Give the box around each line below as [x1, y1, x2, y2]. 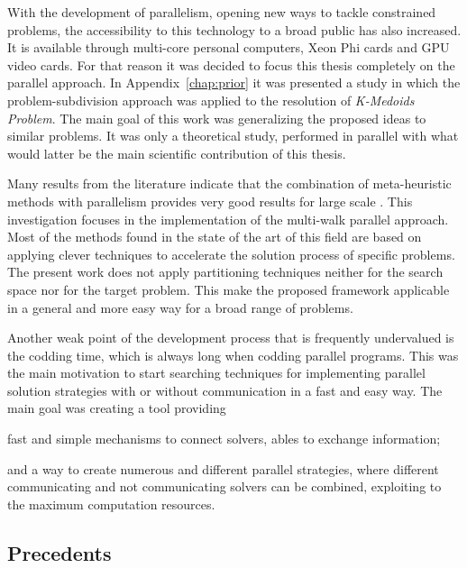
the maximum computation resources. [7, 494, 215, 513]
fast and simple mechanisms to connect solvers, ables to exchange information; [7, 429, 441, 448]
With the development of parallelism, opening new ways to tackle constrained [7, 3, 436, 21]
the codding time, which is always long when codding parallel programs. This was [7, 345, 459, 364]
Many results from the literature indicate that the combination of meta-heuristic [7, 174, 452, 193]
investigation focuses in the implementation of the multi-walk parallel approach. [7, 209, 449, 228]
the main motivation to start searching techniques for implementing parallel [7, 363, 426, 382]
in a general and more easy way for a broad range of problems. [7, 298, 353, 316]
